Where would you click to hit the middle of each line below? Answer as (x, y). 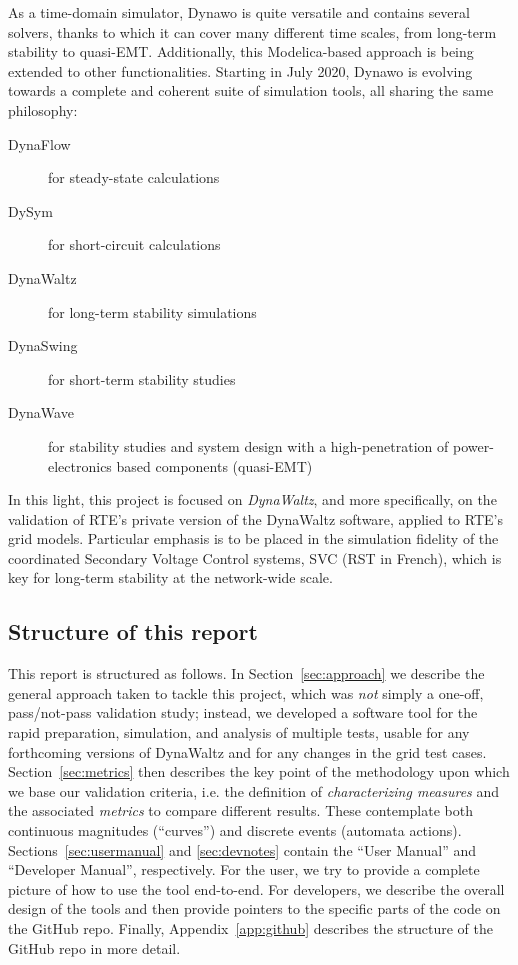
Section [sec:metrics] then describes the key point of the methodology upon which (259, 771)
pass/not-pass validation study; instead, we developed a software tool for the (243, 712)
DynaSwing (43, 345)
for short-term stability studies (142, 378)
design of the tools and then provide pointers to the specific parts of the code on (254, 908)
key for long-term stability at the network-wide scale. (170, 577)
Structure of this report (133, 631)
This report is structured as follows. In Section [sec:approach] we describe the (246, 673)
